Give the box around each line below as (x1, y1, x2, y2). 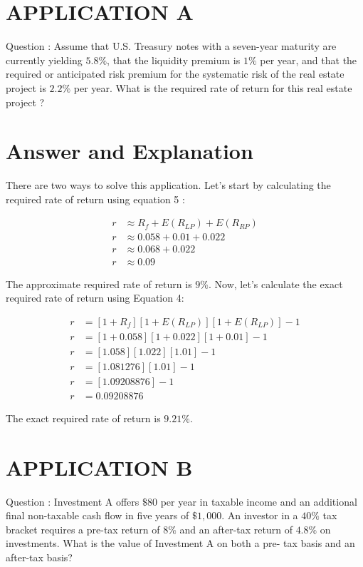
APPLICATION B (6, 452, 193, 481)
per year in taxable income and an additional (160, 494, 357, 509)
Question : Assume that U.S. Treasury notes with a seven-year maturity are (6, 39, 337, 53)
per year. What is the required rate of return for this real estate (73, 80, 352, 95)
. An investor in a (221, 508, 298, 523)
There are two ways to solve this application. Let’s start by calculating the (6, 178, 331, 193)
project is (6, 80, 46, 95)
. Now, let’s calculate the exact (209, 276, 343, 291)
